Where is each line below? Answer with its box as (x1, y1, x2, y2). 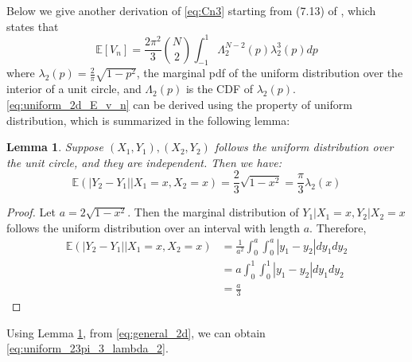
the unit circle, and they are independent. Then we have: (6, 154, 282, 170)
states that (6, 18, 59, 34)
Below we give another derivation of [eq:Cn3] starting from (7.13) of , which (6, 2, 376, 18)
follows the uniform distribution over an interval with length (6, 219, 301, 235)
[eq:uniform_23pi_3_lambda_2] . (6, 340, 169, 356)
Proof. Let (6, 204, 56, 220)
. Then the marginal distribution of (127, 204, 299, 220)
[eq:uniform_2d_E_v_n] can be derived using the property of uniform (6, 95, 352, 112)
